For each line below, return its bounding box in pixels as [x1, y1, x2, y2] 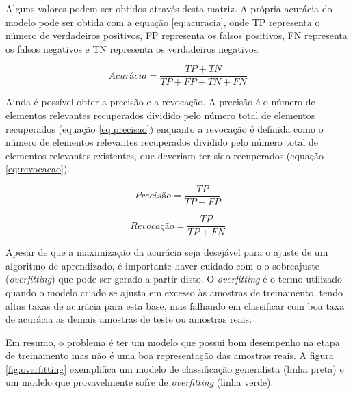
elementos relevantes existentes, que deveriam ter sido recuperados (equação [5, 148, 324, 162]
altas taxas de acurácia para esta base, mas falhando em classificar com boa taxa [5, 298, 345, 313]
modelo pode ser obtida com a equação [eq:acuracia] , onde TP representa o [5, 14, 320, 29]
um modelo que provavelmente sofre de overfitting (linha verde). [5, 375, 274, 389]
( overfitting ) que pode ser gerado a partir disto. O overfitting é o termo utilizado [5, 272, 343, 286]
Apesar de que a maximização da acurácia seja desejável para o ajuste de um [5, 245, 328, 259]
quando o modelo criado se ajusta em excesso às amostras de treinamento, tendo [5, 285, 343, 299]
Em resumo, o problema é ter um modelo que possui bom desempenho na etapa [5, 334, 340, 349]
